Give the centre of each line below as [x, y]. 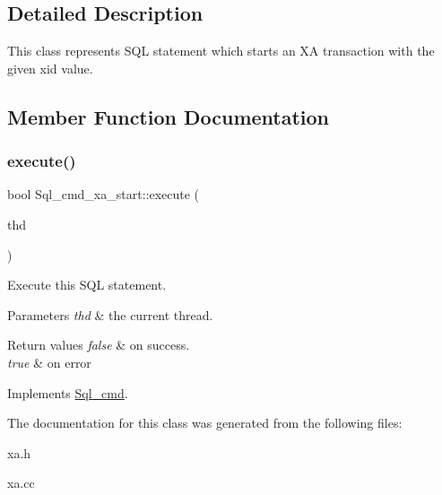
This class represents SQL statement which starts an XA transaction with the [221, 51]
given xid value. [50, 68]
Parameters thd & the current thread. [110, 314]
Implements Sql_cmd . [68, 392]
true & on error [49, 362]
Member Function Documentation [169, 116]
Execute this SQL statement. [87, 285]
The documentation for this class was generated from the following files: [205, 423]
